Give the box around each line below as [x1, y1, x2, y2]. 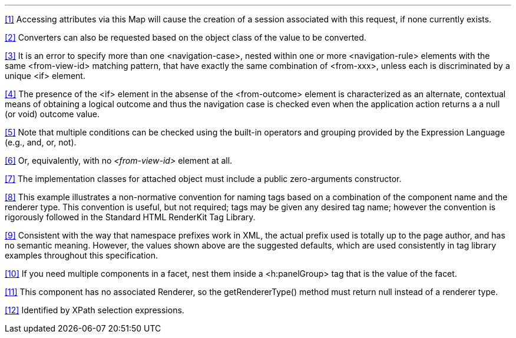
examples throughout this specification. [5, 250, 158, 260]
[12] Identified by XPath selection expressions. [5, 305, 184, 315]
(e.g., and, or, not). [5, 137, 77, 147]
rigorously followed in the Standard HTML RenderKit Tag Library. [5, 212, 256, 222]
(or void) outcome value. [5, 109, 100, 119]
